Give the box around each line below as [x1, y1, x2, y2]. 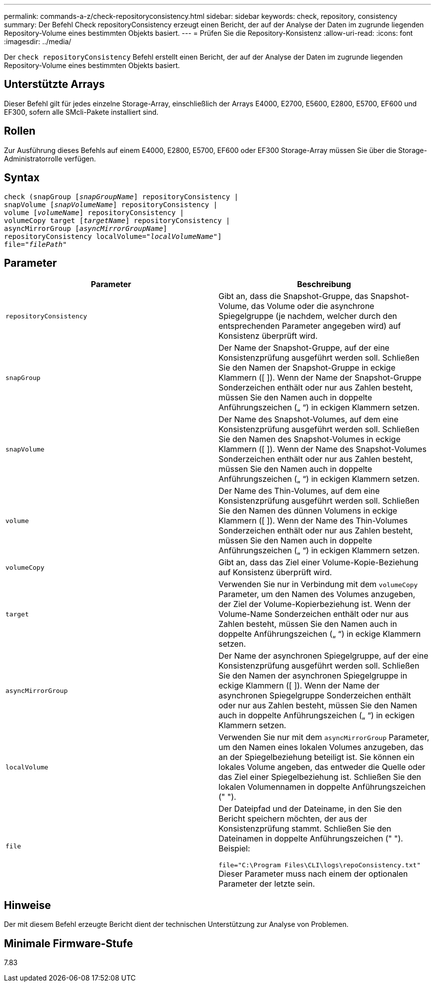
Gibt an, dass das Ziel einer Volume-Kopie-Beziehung [218, 557, 419, 568]
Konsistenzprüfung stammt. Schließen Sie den [218, 824, 391, 834]
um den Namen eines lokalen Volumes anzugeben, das [218, 742, 424, 753]
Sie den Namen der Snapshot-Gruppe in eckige [218, 363, 396, 373]
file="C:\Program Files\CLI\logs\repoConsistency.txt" [218, 861, 421, 869]
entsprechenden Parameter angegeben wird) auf [218, 321, 401, 331]
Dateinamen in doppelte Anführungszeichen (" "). [218, 834, 403, 844]
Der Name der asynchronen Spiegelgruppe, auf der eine [218, 651, 429, 661]
